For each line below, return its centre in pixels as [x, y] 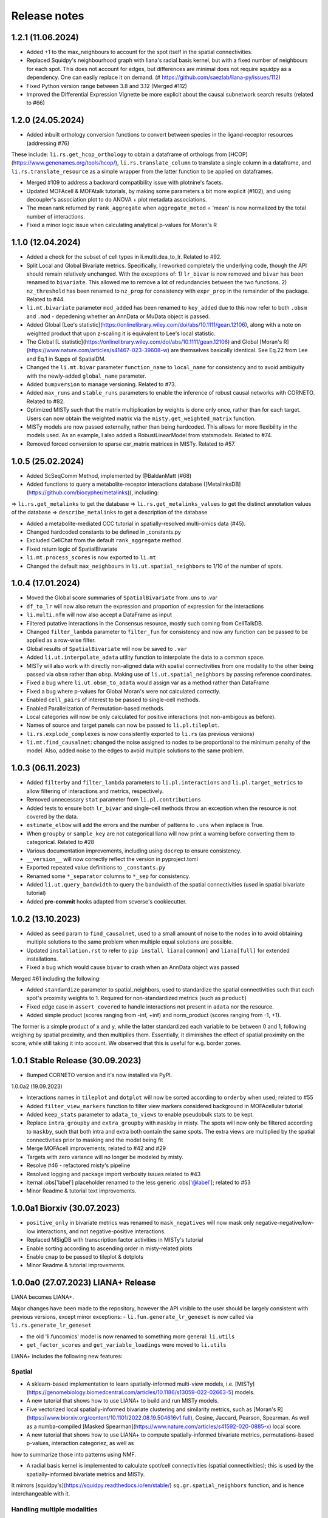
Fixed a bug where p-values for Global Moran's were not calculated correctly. [124, 691]
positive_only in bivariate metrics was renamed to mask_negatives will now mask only [140, 1223]
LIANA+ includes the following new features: [67, 1356]
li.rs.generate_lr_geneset [51, 1326]
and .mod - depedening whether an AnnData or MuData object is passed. [118, 316]
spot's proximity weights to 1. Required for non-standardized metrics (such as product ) [137, 998]
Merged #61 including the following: [56, 978]
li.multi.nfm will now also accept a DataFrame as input [99, 615]
